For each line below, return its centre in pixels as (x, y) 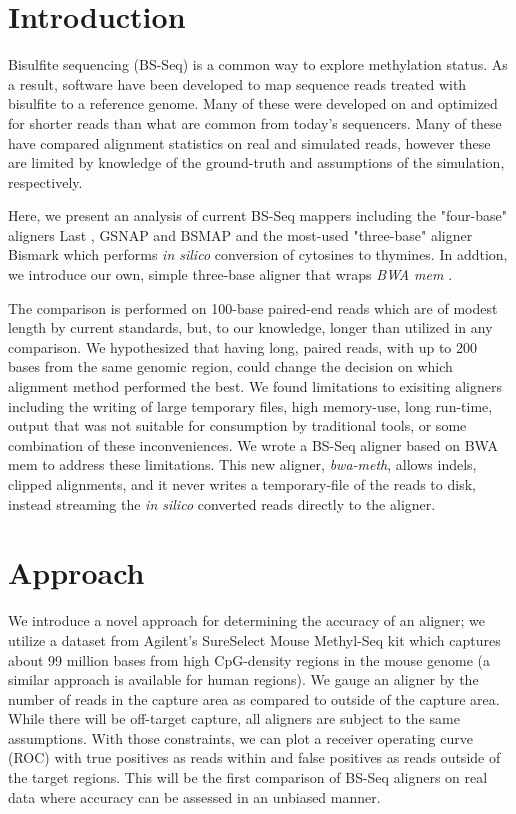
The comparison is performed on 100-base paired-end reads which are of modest (253, 307)
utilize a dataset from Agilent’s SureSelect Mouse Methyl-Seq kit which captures (254, 639)
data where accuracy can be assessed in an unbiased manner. (194, 796)
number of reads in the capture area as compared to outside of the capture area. (254, 698)
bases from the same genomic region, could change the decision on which (230, 366)
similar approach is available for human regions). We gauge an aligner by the (243, 679)
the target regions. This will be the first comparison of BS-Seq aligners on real (248, 777)
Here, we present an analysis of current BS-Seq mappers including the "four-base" (257, 215)
